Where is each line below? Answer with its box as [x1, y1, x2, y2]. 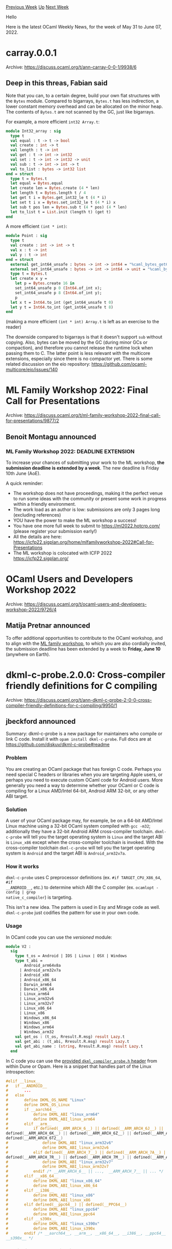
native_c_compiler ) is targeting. [6, 894, 73, 901]
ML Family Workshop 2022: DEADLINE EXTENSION [6, 448, 135, 455]
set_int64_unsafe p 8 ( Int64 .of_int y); [15, 290, 102, 295]
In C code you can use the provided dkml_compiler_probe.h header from [6, 1058, 158, 1064]
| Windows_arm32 [19, 1030, 54, 1035]
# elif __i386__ [6, 1188, 54, 1193]
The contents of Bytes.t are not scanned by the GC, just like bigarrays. [6, 108, 155, 115]
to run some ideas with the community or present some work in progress [13, 495, 166, 502]
